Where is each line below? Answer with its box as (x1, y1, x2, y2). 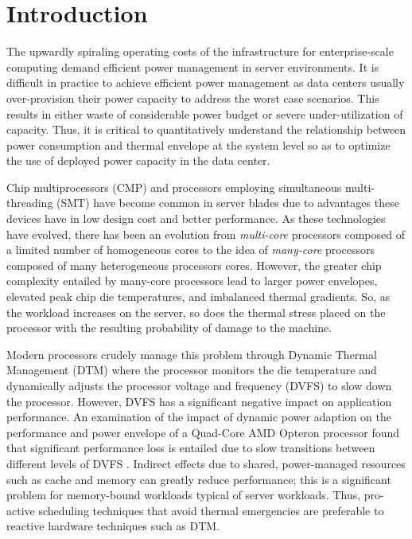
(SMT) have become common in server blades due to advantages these (56, 194, 399, 211)
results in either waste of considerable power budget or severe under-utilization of (6, 105, 403, 122)
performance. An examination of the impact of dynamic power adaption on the (6, 408, 391, 425)
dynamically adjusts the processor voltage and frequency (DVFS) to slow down (6, 377, 392, 393)
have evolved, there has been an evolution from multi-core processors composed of (6, 225, 405, 242)
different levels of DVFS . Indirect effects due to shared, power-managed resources (6, 455, 406, 471)
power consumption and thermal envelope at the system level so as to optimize (6, 136, 391, 153)
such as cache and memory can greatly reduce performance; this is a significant (6, 471, 391, 487)
